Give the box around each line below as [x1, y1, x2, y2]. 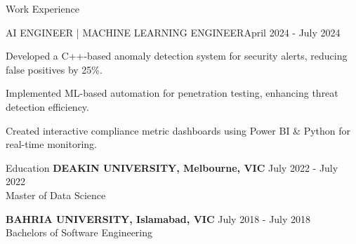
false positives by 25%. [6, 62, 103, 76]
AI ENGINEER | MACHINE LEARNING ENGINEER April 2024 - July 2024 [6, 25, 341, 39]
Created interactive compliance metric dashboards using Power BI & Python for [6, 123, 351, 137]
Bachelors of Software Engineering [6, 225, 153, 240]
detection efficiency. [6, 99, 89, 114]
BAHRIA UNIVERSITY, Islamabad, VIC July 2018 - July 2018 [6, 211, 311, 226]
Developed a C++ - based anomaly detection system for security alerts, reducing [6, 48, 348, 63]
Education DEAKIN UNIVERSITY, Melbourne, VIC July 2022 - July [6, 160, 338, 175]
